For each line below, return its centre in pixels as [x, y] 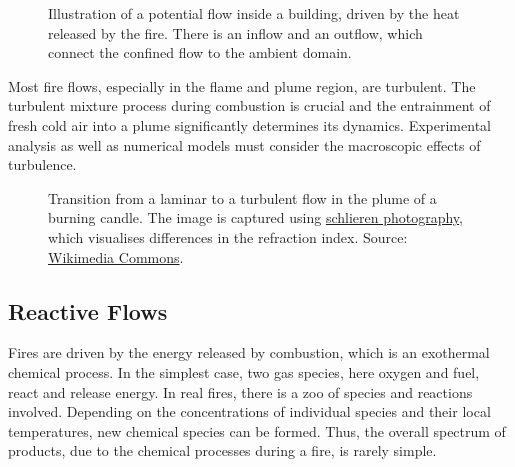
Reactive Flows [88, 310]
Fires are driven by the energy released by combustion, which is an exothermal [249, 352]
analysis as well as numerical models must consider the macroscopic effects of [244, 144]
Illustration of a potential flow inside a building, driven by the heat [254, 13]
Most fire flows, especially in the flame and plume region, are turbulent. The [242, 85]
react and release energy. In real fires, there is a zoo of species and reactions [240, 391]
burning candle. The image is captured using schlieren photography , [256, 217]
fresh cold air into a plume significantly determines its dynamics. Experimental [249, 124]
